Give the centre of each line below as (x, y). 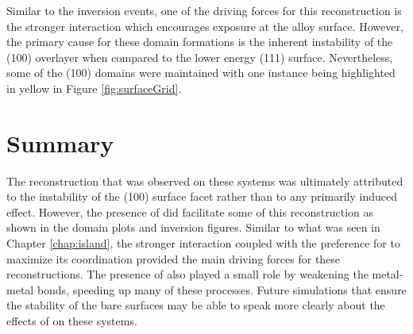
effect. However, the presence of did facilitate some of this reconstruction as (190, 211)
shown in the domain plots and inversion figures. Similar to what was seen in (193, 227)
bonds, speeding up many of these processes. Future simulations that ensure (222, 289)
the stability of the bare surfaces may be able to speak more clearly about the (196, 305)
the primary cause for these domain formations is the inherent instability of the (200, 42)
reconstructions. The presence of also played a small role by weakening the (187, 274)
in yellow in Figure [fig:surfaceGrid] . (94, 88)
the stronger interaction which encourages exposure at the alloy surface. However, (205, 26)
